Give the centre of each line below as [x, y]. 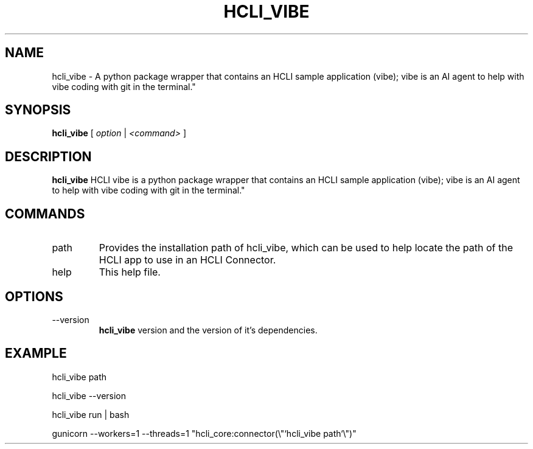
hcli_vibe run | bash [91, 414]
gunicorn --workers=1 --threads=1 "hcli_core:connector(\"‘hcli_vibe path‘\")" [204, 433]
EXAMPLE [36, 353]
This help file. [130, 272]
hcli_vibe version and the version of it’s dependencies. [208, 330]
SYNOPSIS [38, 110]
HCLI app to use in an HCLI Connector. [187, 260]
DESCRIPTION [48, 156]
